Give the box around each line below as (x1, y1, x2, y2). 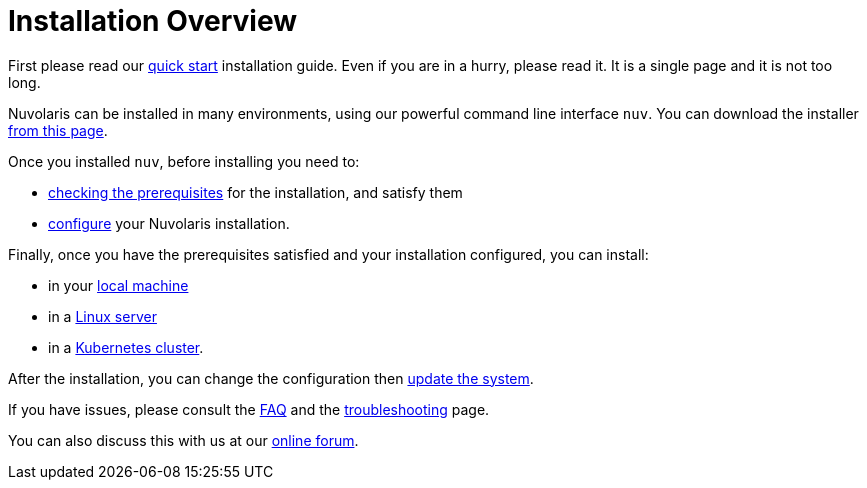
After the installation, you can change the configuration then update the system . (8, 369, 534, 387)
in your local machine (48, 276, 189, 294)
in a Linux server (48, 307, 157, 325)
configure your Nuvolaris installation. (48, 214, 290, 232)
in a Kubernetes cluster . (48, 338, 204, 356)
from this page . (8, 121, 108, 139)
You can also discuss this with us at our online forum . (8, 431, 359, 449)
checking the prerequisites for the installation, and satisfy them (48, 183, 463, 201)
